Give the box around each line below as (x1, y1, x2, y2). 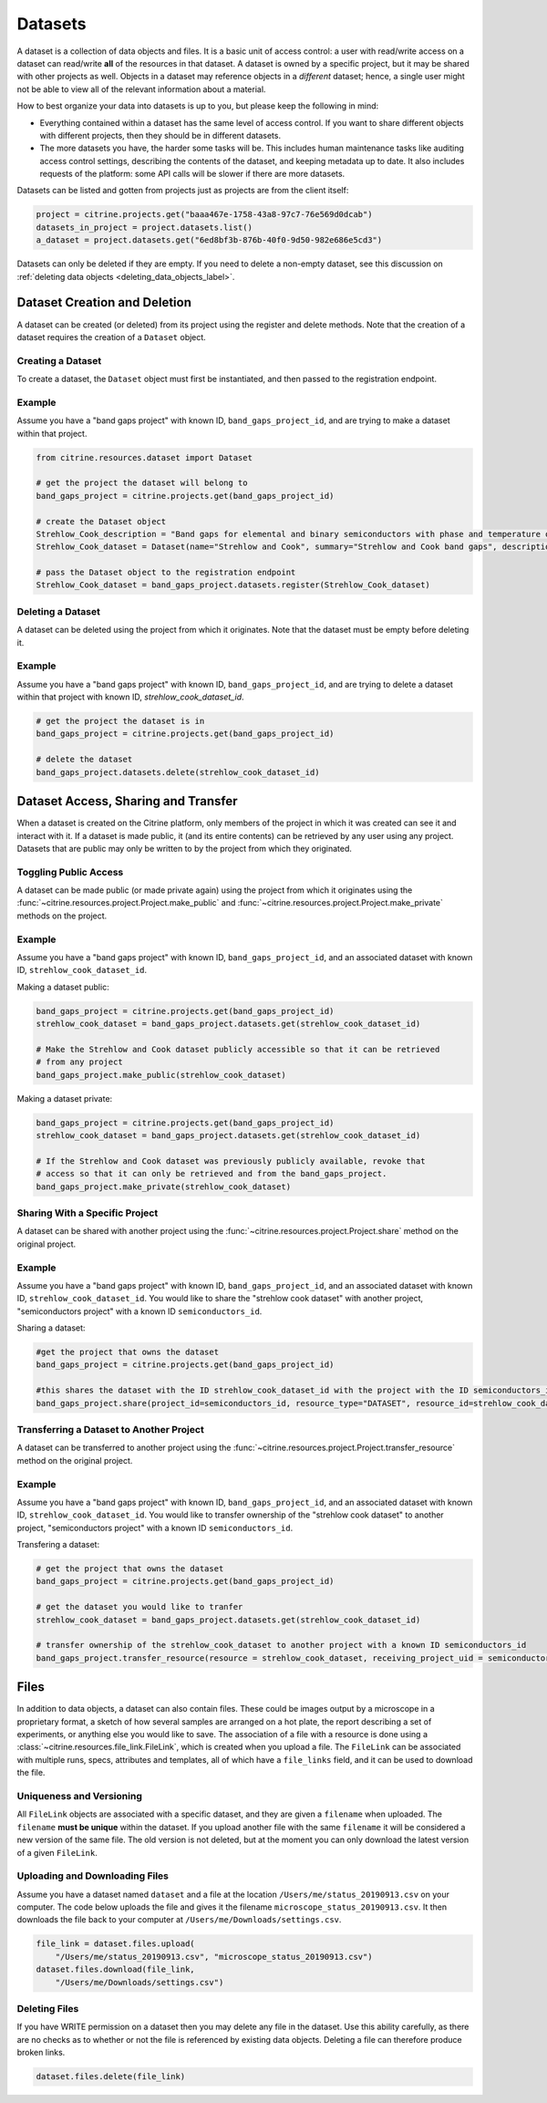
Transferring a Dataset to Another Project (16, 1423, 204, 1435)
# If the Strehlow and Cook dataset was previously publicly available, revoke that (36, 1155, 426, 1166)
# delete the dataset (36, 754, 133, 765)
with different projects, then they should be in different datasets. (39, 129, 282, 140)
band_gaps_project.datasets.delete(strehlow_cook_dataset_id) (36, 767, 320, 777)
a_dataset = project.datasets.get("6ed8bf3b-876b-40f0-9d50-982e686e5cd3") (36, 235, 383, 245)
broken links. (16, 2047, 66, 2058)
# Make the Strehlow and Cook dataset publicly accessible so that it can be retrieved (36, 1044, 440, 1054)
